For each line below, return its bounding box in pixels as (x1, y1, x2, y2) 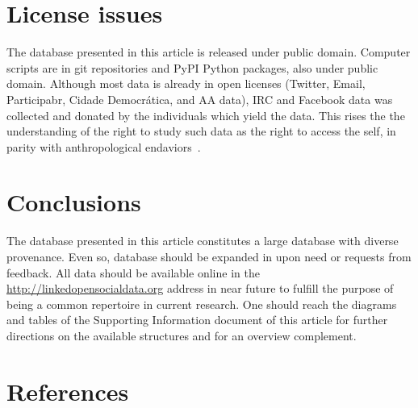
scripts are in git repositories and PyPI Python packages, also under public (6, 59, 378, 76)
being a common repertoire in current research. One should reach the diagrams (6, 295, 397, 312)
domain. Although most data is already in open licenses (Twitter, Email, (6, 75, 366, 92)
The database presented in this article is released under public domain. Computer (6, 44, 411, 60)
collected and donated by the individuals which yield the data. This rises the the (6, 106, 405, 123)
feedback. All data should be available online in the (6, 264, 260, 281)
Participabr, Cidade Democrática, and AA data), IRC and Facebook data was (6, 90, 393, 107)
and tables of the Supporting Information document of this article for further (6, 311, 388, 328)
